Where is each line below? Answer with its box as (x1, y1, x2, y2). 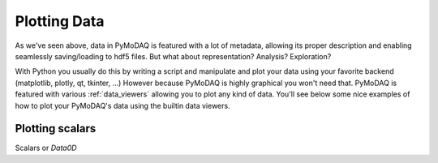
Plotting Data (15, 12, 105, 30)
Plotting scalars (15, 122, 97, 135)
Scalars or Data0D (15, 143, 77, 153)
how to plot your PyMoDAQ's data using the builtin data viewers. (15, 101, 230, 110)
